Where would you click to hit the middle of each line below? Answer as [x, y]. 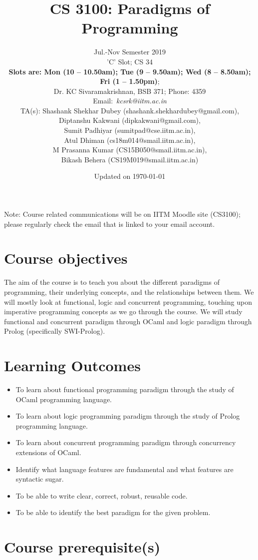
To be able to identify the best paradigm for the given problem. [113, 512]
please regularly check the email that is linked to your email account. [110, 224]
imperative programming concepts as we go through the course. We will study [123, 311]
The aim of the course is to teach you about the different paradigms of [112, 282]
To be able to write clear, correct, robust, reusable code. [102, 495]
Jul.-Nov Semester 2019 [130, 52]
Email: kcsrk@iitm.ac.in [130, 101]
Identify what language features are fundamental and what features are [125, 469]
